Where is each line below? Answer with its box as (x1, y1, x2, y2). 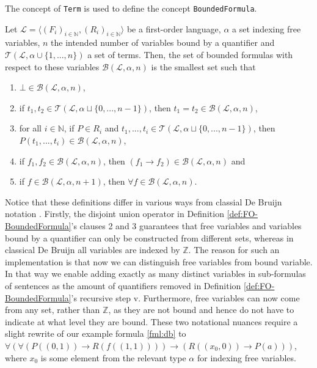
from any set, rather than (5, 303, 100, 316)
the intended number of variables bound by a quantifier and (51, 36, 275, 49)
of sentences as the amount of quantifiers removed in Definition (5, 279, 241, 292)
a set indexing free (232, 22, 301, 35)
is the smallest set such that (151, 60, 256, 73)
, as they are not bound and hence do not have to (108, 303, 294, 316)
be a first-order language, (126, 22, 221, 35)
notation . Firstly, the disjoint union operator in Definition (5, 207, 224, 220)
